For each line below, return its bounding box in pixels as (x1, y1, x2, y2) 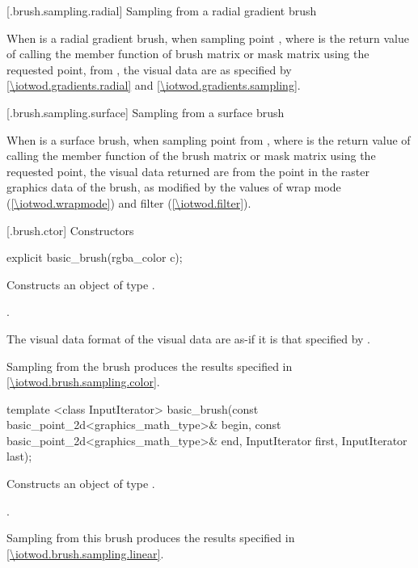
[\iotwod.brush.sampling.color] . (6, 373, 160, 390)
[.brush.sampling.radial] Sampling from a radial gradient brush (6, 2, 317, 19)
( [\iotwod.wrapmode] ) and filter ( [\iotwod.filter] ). (6, 194, 251, 211)
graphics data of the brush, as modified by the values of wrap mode (6, 179, 341, 196)
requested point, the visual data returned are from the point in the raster (6, 162, 369, 179)
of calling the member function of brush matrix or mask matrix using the (6, 45, 369, 62)
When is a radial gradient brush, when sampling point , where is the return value (6, 29, 409, 46)
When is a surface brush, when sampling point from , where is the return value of (6, 131, 411, 148)
